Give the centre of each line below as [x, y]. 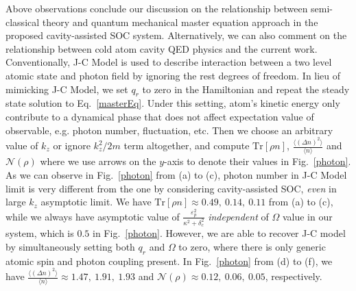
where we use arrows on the [98, 161]
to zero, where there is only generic [252, 246]
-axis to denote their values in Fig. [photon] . [258, 161]
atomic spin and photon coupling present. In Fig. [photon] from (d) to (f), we [169, 261]
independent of [238, 216]
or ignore [72, 145]
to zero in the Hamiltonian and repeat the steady [246, 89]
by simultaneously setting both [70, 246]
